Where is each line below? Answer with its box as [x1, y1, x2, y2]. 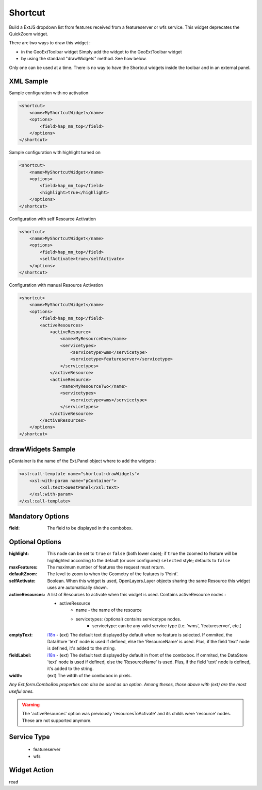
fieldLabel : [9, 652, 32, 658]
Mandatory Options [9, 513, 69, 521]
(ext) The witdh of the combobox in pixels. [47, 672, 132, 678]
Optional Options [9, 538, 62, 546]
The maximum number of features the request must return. [47, 564, 165, 570]
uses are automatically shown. [47, 584, 108, 590]
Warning [22, 702, 40, 708]
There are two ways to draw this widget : [9, 40, 91, 46]
